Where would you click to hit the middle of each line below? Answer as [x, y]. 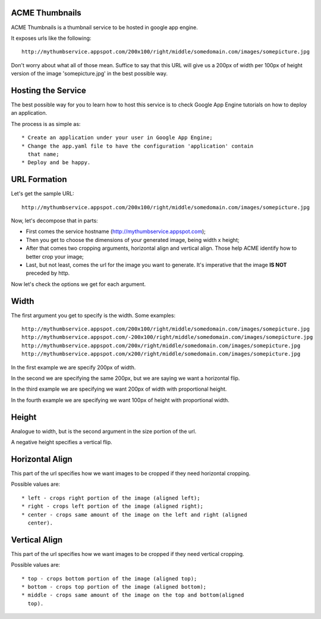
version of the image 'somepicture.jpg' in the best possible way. [89, 74]
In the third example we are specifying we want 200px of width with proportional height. [119, 389]
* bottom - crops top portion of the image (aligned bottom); [114, 587]
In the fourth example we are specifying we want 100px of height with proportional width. [120, 400]
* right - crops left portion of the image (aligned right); [112, 506]
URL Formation [39, 179]
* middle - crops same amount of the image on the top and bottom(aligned [133, 595]
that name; [43, 154]
